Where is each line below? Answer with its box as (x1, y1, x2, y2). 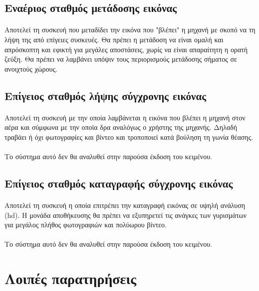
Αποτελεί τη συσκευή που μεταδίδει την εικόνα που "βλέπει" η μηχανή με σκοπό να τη (4, 24, 256, 35)
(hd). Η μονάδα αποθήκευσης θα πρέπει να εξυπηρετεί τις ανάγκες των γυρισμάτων (4, 209, 247, 220)
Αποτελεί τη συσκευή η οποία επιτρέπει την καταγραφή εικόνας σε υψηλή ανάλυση (4, 200, 246, 210)
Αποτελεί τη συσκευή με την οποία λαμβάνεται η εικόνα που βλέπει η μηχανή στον (4, 112, 246, 122)
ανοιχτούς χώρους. (4, 63, 57, 74)
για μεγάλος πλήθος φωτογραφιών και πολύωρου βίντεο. (4, 219, 167, 230)
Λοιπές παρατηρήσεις (4, 268, 137, 289)
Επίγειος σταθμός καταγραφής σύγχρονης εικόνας (4, 176, 233, 191)
